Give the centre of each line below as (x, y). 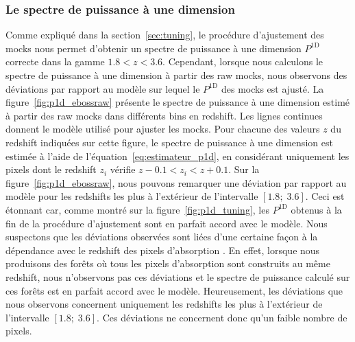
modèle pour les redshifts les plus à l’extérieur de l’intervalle (132, 196)
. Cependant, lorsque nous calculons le (243, 61)
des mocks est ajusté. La (272, 88)
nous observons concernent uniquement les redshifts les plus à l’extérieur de (164, 304)
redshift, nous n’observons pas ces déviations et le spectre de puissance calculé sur (178, 276)
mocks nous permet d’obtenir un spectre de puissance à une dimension (154, 48)
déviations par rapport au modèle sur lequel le (103, 88)
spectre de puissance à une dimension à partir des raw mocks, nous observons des (176, 75)
